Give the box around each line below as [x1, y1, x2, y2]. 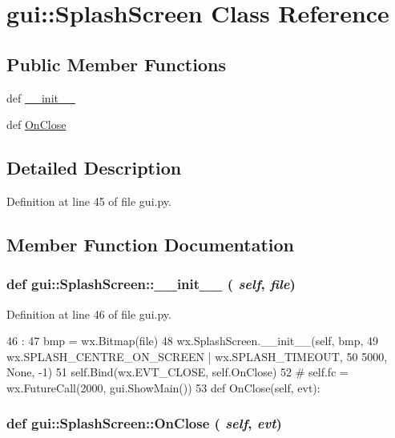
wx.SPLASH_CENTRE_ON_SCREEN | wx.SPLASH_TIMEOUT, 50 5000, [6, 348, 388, 364]
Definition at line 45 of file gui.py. [6, 192, 171, 209]
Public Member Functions [6, 51, 226, 76]
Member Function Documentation [6, 231, 295, 256]
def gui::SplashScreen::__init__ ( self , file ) [6, 274, 296, 294]
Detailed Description [6, 155, 182, 180]
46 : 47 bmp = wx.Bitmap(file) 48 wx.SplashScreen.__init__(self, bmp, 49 [6, 332, 378, 349]
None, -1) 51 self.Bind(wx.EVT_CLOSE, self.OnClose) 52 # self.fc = [6, 364, 349, 380]
